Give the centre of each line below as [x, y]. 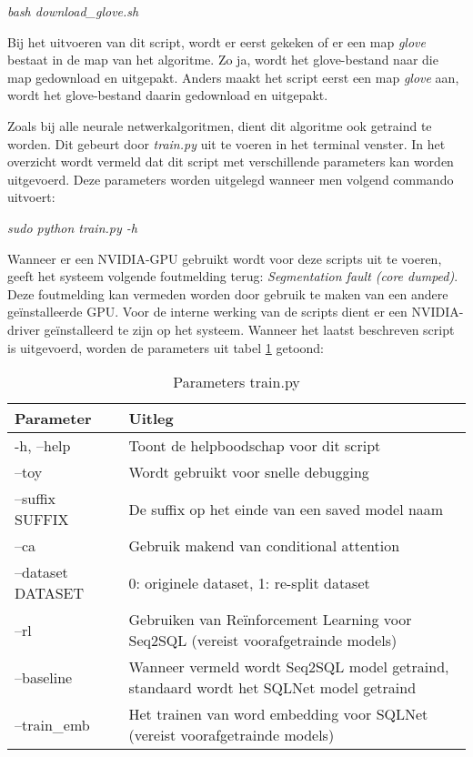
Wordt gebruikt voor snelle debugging [249, 472]
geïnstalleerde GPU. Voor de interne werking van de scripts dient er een [207, 312]
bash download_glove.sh [73, 11]
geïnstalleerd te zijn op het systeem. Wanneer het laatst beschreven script [249, 329]
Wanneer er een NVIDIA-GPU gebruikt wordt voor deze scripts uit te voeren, [225, 258]
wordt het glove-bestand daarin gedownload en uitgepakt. [168, 95]
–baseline [44, 677]
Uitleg [151, 419]
